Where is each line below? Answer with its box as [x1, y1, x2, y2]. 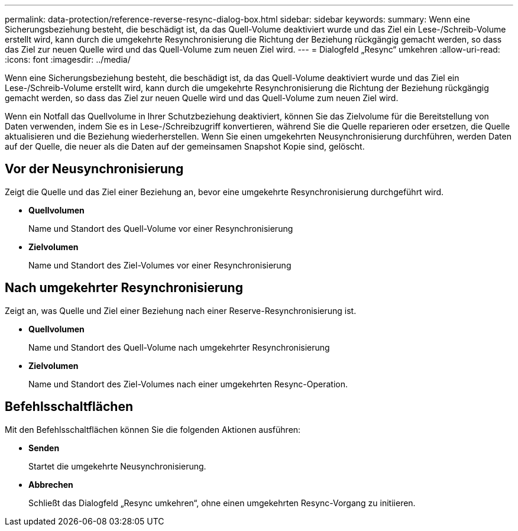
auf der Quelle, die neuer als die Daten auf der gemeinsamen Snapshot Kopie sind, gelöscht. [5, 141, 365, 151]
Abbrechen [28, 479, 73, 490]
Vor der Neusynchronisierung [5, 161, 184, 177]
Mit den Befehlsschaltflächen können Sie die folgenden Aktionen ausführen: [5, 424, 301, 435]
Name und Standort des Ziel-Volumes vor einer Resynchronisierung [28, 260, 292, 270]
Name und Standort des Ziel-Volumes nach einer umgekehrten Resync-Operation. [28, 378, 348, 389]
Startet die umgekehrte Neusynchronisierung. [28, 461, 206, 471]
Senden [28, 442, 60, 453]
